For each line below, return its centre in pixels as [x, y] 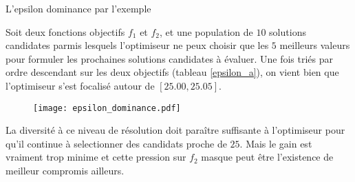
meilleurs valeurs [315, 45]
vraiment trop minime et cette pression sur [96, 157]
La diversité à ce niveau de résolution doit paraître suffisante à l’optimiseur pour [175, 130]
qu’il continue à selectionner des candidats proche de [116, 143]
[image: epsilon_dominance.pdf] [107, 108]
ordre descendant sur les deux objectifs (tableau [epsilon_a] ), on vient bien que [172, 72]
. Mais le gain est [276, 143]
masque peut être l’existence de [267, 157]
